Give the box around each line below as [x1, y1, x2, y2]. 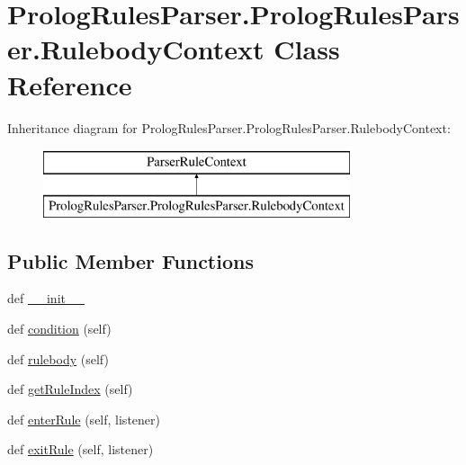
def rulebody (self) [7, 349, 109, 368]
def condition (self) [7, 319, 112, 338]
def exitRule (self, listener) [7, 440, 154, 459]
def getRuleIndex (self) [7, 380, 133, 398]
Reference [7, 66, 132, 103]
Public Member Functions [7, 246, 254, 274]
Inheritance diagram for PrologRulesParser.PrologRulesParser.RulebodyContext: [7, 118, 451, 137]
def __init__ [7, 289, 85, 308]
